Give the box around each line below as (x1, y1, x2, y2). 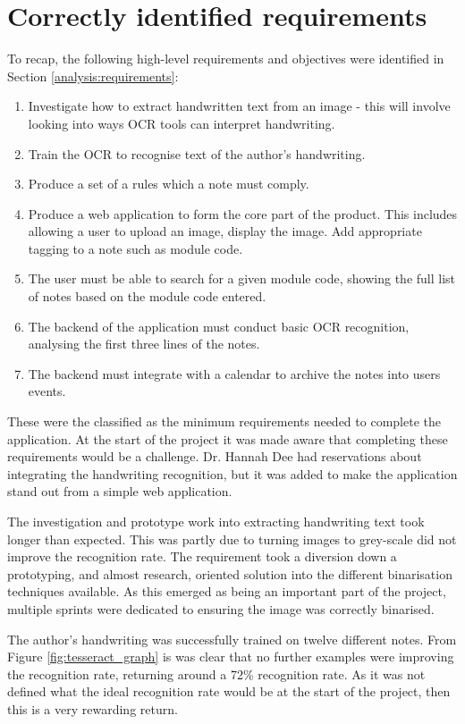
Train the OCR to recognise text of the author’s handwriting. (28, 144, 366, 163)
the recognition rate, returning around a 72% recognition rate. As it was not (7, 664, 426, 683)
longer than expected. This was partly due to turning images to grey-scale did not (7, 529, 457, 548)
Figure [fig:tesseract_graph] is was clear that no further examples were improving (7, 647, 454, 666)
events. (28, 382, 66, 400)
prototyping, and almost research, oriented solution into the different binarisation (7, 564, 452, 583)
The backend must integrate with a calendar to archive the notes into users (28, 364, 441, 383)
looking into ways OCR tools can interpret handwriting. (28, 114, 335, 132)
